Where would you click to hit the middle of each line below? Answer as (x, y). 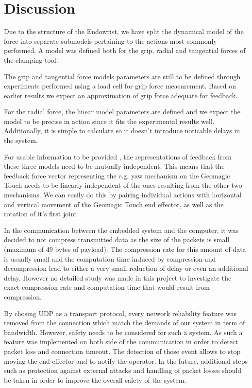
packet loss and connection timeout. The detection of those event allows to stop (122, 351)
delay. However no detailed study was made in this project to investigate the (118, 277)
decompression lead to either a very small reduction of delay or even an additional (126, 268)
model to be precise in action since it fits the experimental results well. (109, 121)
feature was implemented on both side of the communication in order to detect (121, 342)
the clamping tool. (31, 60)
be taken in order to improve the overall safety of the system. (95, 379)
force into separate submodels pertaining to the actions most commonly (110, 41)
